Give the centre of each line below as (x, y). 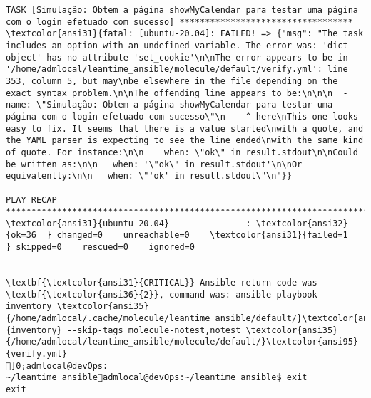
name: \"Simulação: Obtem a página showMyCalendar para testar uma (169, 105)
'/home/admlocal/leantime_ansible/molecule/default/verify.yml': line (177, 69)
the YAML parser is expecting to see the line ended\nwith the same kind (185, 141)
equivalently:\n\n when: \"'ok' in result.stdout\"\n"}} (149, 176)
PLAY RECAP (31, 200)
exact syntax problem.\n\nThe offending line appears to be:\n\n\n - (177, 93)
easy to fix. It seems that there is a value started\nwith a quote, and (185, 129)
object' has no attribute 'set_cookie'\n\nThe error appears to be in (177, 57)
